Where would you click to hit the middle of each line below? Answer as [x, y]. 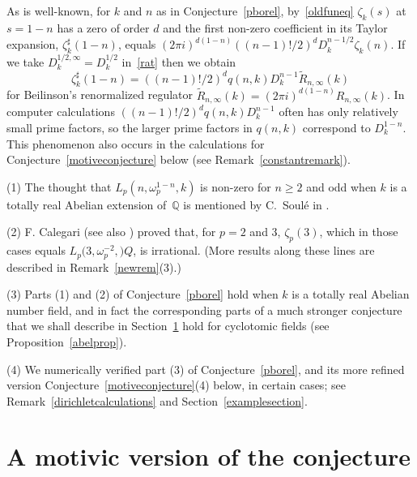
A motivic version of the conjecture [209, 456]
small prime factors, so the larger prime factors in [130, 127]
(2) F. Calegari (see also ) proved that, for [111, 232]
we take [26, 61]
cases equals [36, 250]
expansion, [33, 44]
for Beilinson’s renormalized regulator [100, 95]
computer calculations [61, 112]
